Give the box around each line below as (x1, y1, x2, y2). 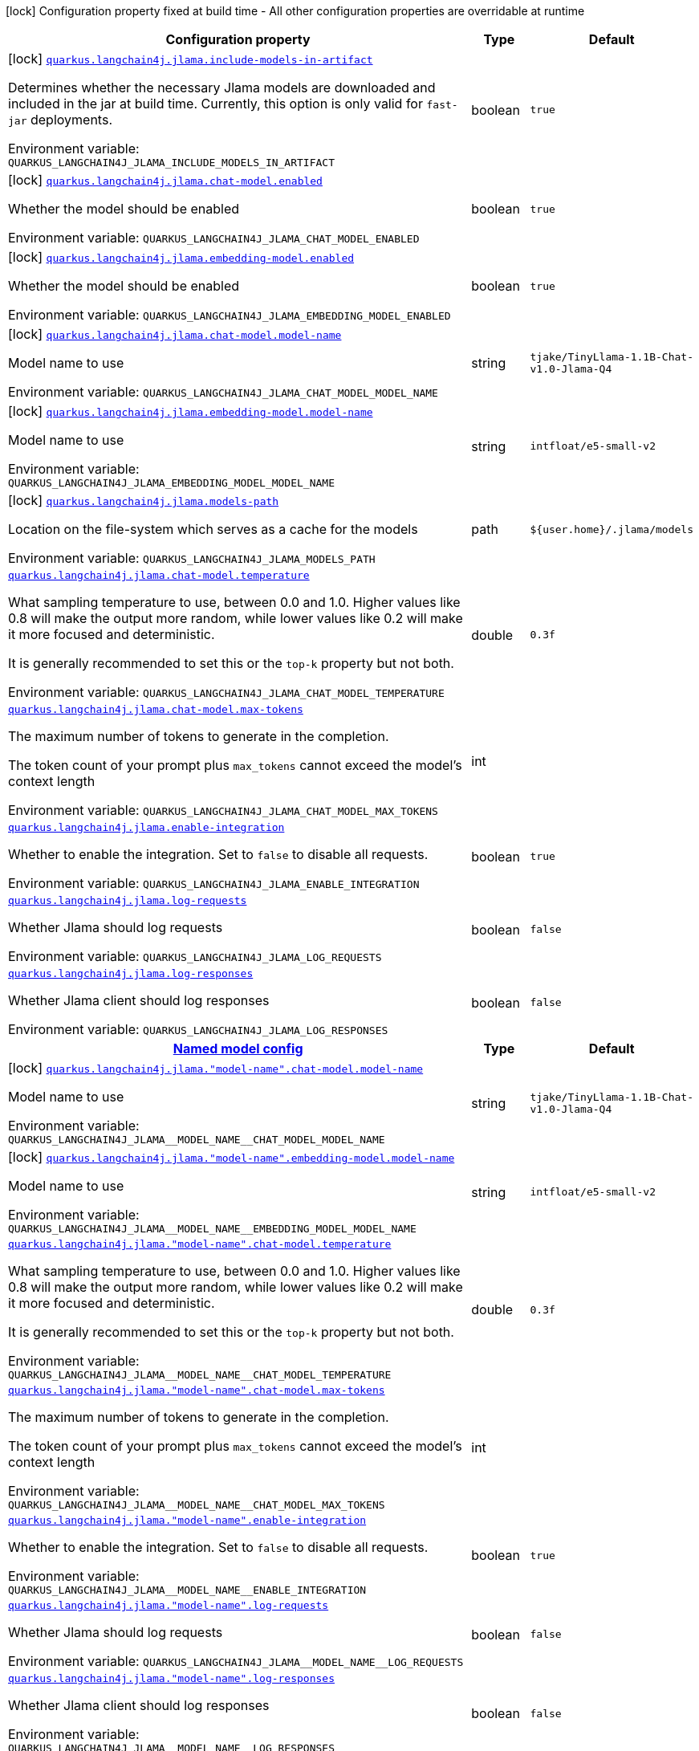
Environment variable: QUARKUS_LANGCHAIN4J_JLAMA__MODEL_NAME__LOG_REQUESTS (8, 1653, 464, 1669)
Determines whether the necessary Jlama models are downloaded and (8, 79, 436, 96)
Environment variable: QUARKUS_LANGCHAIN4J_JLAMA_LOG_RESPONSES (8, 1021, 388, 1037)
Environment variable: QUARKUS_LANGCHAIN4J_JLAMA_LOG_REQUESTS (8, 948, 382, 964)
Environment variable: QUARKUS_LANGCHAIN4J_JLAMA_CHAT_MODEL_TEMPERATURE (8, 684, 445, 700)
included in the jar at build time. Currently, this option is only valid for (8, 96, 423, 112)
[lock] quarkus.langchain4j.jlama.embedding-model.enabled (8, 249, 355, 265)
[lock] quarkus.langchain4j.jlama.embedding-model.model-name (8, 403, 373, 419)
